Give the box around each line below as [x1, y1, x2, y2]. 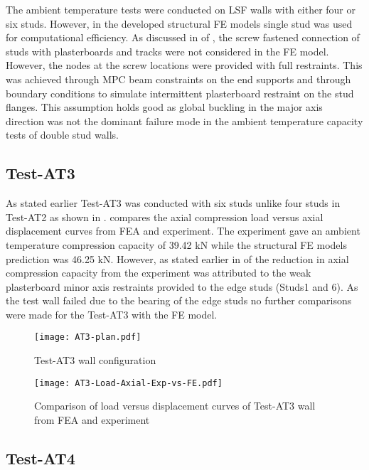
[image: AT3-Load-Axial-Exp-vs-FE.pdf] [34, 378, 223, 388]
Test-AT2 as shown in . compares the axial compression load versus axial [6, 209, 323, 224]
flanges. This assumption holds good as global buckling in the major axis [6, 100, 323, 114]
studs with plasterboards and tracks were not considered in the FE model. [6, 43, 329, 58]
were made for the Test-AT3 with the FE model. [6, 306, 218, 321]
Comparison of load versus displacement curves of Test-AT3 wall [34, 398, 316, 413]
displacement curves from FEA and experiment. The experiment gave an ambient [6, 223, 360, 238]
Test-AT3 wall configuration [34, 353, 156, 368]
